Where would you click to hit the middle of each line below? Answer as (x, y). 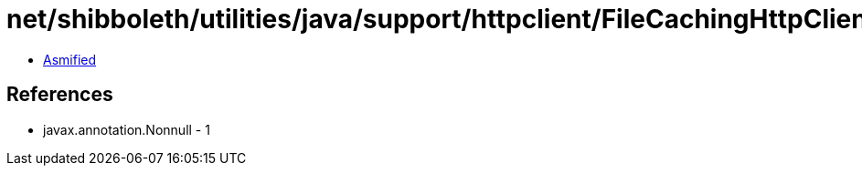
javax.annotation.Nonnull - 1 (127, 129)
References (60, 95)
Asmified (70, 59)
